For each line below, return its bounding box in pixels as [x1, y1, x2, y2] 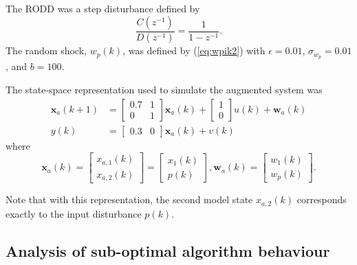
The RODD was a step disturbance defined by [6, 1, 200, 15]
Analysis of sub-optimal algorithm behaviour [6, 240, 330, 261]
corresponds [296, 192, 347, 207]
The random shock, [6, 43, 87, 58]
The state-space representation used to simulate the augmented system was [6, 82, 323, 96]
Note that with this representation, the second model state [6, 192, 253, 207]
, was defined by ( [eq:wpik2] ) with [122, 43, 266, 58]
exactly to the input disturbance [6, 206, 142, 220]
